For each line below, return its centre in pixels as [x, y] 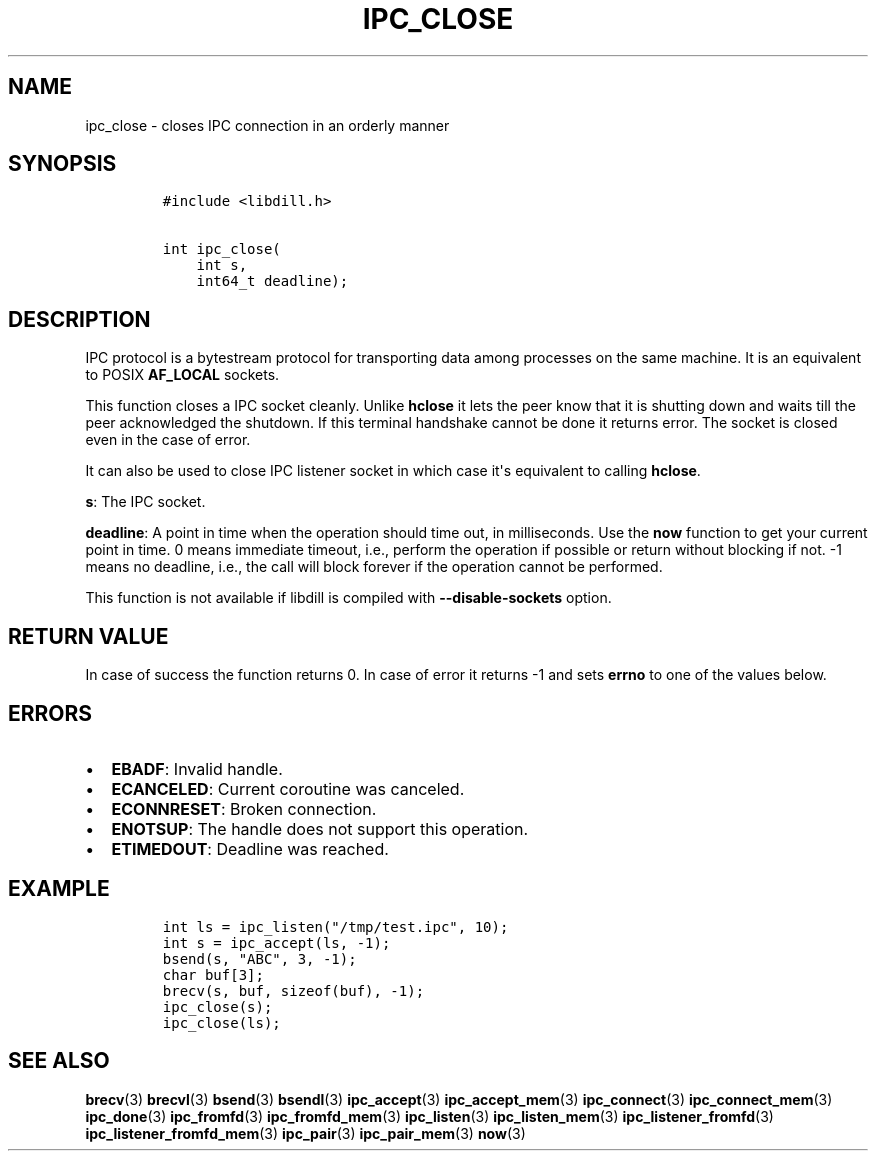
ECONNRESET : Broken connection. [244, 808]
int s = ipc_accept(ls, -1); [276, 942]
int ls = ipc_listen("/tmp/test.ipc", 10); [335, 926]
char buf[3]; [213, 974]
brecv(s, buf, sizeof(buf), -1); [293, 990]
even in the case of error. [168, 440]
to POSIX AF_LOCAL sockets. [182, 375]
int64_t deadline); [272, 281]
